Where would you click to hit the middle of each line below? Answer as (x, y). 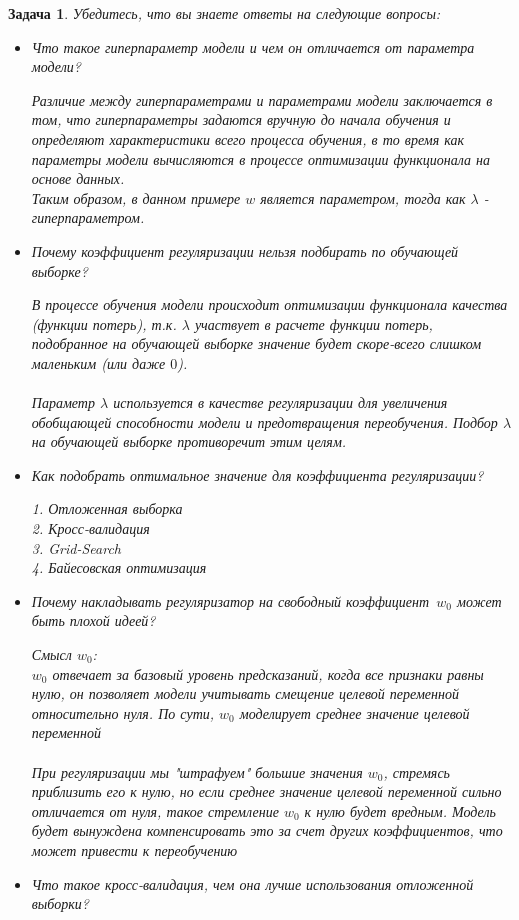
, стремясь (416, 771)
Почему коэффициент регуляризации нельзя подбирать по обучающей (245, 250)
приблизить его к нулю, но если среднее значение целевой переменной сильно (266, 791)
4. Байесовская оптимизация (119, 567)
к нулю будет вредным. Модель (400, 810)
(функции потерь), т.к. (104, 323)
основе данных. (78, 178)
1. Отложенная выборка (107, 508)
